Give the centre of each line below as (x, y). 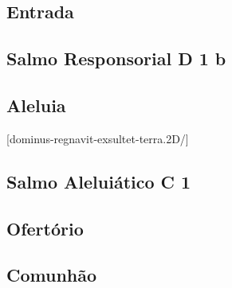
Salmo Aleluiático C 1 (99, 181)
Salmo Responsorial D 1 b (116, 58)
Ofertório (45, 228)
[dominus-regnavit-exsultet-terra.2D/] (98, 138)
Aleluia (36, 105)
